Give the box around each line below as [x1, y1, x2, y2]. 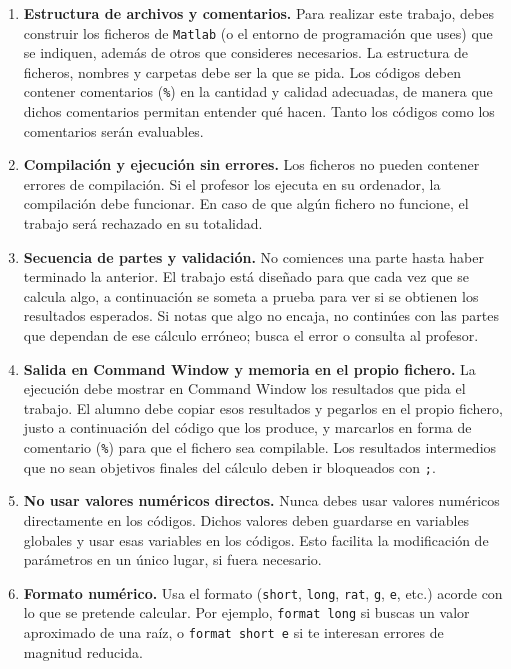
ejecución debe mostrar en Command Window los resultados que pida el [23, 378, 466, 399]
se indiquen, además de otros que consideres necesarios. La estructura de [23, 42, 469, 63]
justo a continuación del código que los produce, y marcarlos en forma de [23, 417, 472, 438]
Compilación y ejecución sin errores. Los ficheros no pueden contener [23, 154, 480, 175]
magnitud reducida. [23, 641, 143, 662]
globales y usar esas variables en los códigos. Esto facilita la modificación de [23, 529, 489, 550]
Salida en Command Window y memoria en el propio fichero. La [23, 358, 476, 379]
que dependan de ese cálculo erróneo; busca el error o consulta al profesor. [23, 325, 479, 346]
